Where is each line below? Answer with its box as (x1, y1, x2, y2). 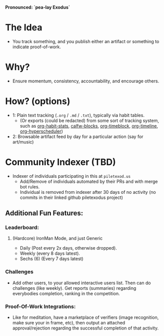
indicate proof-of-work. (12, 44, 61, 50)
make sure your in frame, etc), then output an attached (12, 320, 125, 326)
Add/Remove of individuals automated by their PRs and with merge (19, 178, 158, 184)
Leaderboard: (5, 224, 39, 231)
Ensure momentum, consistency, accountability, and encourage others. (12, 78, 159, 84)
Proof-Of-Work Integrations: (5, 303, 76, 310)
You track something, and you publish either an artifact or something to (12, 38, 159, 44)
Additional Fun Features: (5, 209, 83, 217)
